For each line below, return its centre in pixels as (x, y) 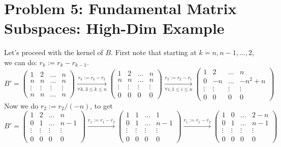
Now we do (21, 105)
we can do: (21, 62)
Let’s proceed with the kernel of (54, 52)
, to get (101, 105)
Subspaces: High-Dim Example (114, 28)
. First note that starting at (154, 52)
